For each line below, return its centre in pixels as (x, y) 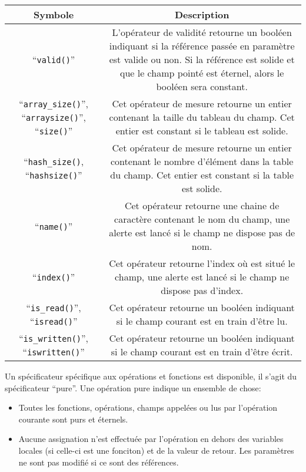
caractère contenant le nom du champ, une (202, 219)
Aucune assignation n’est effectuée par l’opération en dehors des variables (151, 439)
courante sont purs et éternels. (73, 419)
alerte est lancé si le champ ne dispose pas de (202, 232)
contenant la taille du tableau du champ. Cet (202, 117)
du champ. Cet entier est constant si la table (202, 175)
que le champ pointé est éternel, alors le (202, 73)
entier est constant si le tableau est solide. (202, 131)
